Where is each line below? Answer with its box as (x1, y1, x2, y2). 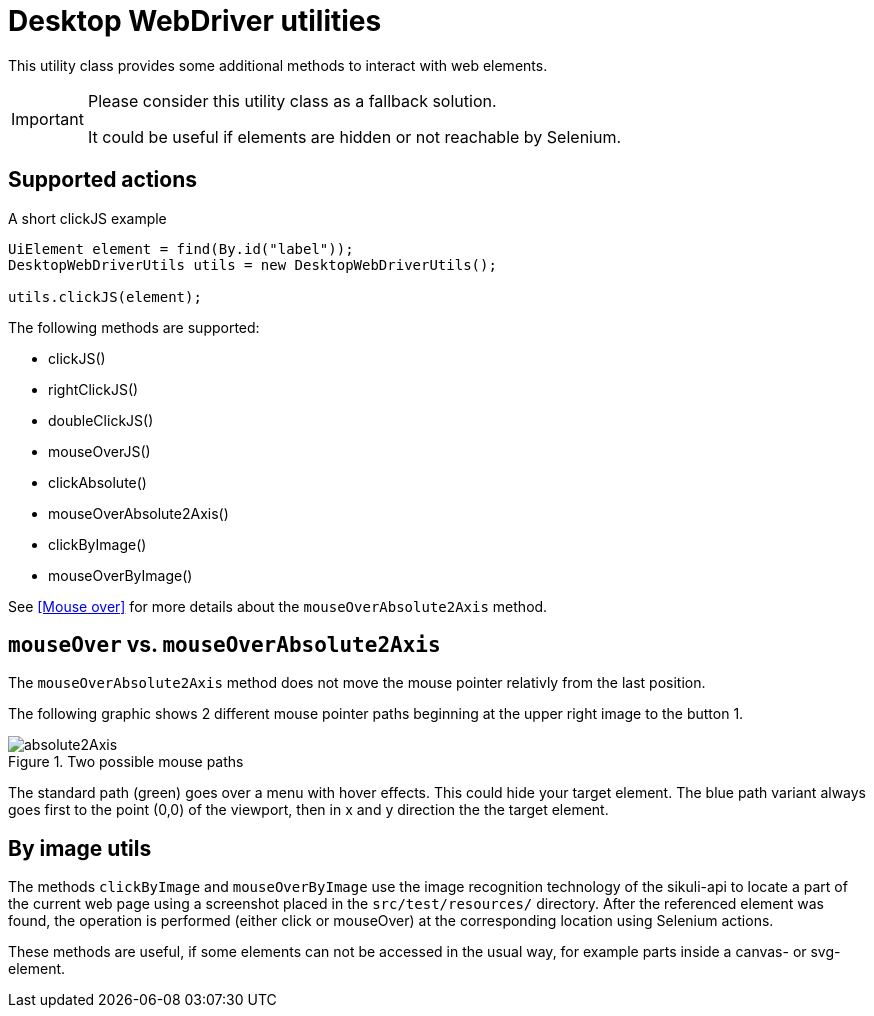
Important (11, 108, 84, 129)
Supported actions (8, 167, 197, 193)
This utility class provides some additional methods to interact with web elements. (8, 56, 548, 74)
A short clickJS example (8, 209, 167, 227)
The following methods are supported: (8, 318, 260, 336)
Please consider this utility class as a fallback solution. (87, 90, 497, 111)
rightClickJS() (48, 380, 139, 398)
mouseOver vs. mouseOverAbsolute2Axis (8, 632, 441, 658)
